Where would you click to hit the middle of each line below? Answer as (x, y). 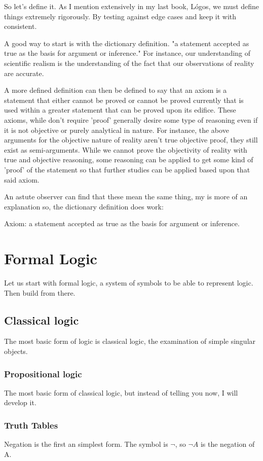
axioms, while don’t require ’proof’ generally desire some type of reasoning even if (131, 119)
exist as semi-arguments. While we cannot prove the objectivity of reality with (126, 149)
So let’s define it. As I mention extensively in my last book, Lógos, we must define (132, 6)
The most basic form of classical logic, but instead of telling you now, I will (121, 392)
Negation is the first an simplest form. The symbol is (86, 444)
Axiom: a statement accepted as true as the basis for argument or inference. (122, 223)
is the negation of (228, 444)
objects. (16, 351)
